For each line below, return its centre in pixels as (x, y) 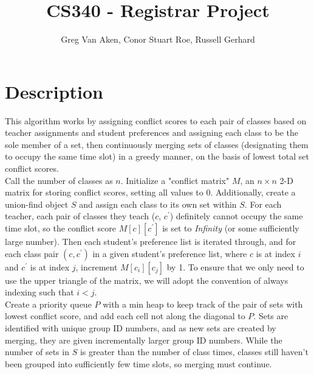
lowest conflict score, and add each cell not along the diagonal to (125, 316)
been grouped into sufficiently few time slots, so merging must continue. (138, 363)
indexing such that (39, 292)
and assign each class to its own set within (158, 204)
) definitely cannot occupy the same (236, 216)
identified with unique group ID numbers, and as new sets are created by (141, 327)
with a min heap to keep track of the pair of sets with (203, 304)
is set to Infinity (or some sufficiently (231, 228)
